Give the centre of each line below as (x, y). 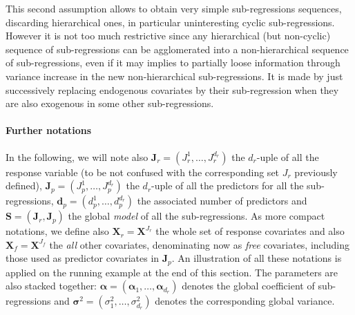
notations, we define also (57, 231)
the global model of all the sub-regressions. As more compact (196, 216)
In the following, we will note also (77, 156)
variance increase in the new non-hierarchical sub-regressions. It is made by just (174, 76)
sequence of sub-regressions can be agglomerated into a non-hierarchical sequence (177, 49)
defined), (24, 185)
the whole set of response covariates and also (250, 231)
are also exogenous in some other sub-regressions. (110, 103)
